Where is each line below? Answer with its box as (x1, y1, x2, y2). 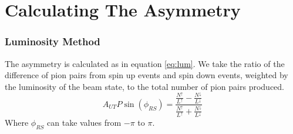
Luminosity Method (5, 34, 100, 49)
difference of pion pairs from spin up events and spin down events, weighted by (5, 69, 288, 81)
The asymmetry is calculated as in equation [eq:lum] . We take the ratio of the (5, 57, 285, 69)
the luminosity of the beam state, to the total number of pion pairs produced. (5, 80, 284, 92)
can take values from (47, 116, 122, 129)
